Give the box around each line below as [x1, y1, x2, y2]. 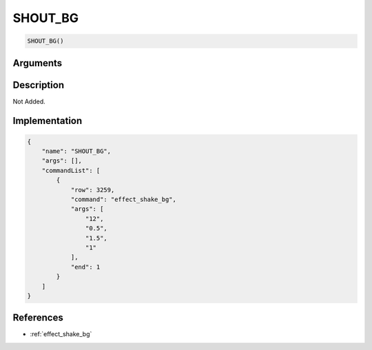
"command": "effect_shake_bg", [70, 196, 177, 203]
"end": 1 [70, 262, 101, 271]
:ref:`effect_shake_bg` [30, 330, 92, 338]
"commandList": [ [41, 166, 101, 174]
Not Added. [12, 97, 46, 105]
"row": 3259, [70, 186, 115, 194]
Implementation [12, 115, 83, 127]
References [12, 312, 63, 324]
